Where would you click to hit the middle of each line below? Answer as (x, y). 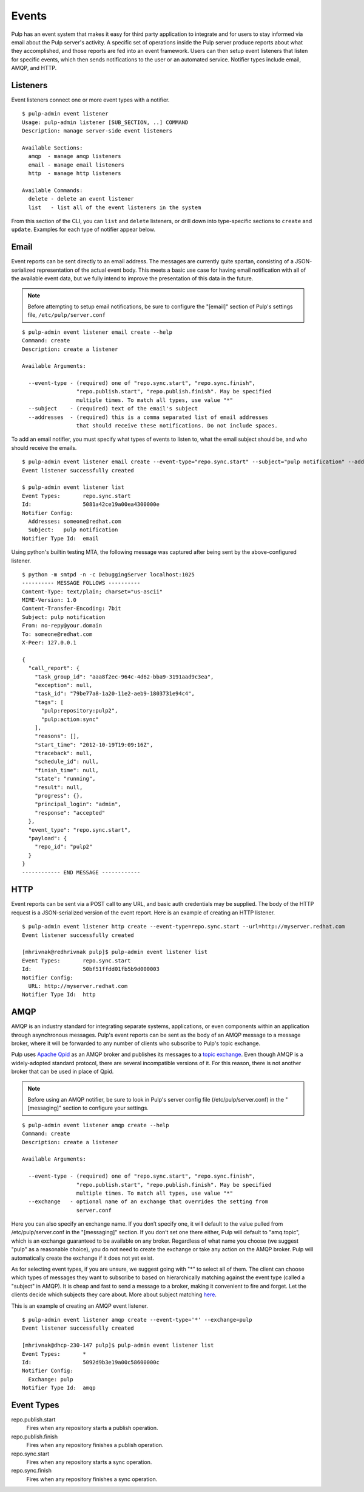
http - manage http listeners (75, 174)
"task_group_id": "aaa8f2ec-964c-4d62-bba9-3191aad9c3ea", (124, 677)
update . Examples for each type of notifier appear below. (83, 230)
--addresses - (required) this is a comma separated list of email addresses (148, 417)
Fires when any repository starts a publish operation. (92, 1428)
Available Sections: (52, 148)
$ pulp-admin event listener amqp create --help (96, 1125)
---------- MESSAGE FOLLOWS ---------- (81, 583)
